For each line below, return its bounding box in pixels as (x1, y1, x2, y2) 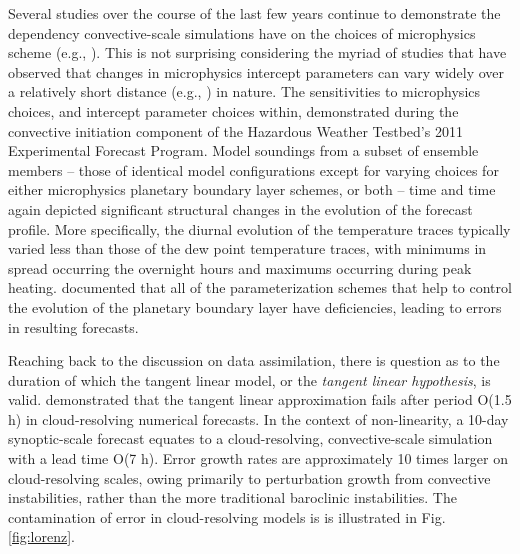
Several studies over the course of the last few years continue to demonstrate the (8, 3, 501, 23)
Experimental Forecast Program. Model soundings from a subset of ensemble (8, 140, 479, 161)
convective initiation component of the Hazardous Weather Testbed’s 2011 (8, 120, 463, 141)
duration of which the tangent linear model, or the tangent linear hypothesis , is (8, 369, 491, 390)
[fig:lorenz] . (8, 526, 75, 547)
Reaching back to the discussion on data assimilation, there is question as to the (8, 350, 500, 371)
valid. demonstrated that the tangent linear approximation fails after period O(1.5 (8, 389, 512, 410)
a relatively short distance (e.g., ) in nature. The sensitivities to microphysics (8, 81, 481, 102)
